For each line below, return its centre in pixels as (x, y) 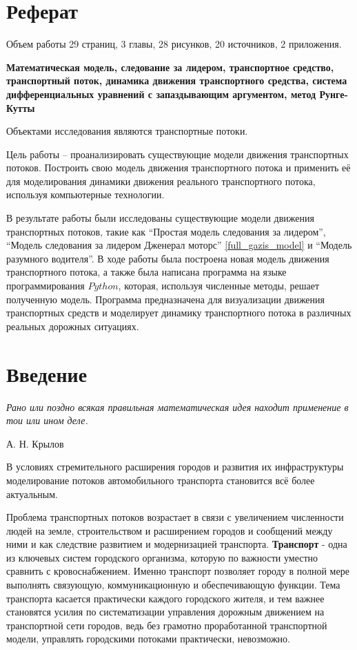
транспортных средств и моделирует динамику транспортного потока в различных (179, 313)
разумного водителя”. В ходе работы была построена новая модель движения (168, 258)
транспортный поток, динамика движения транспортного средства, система (177, 80)
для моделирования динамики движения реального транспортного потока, (161, 181)
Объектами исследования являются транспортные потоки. (127, 131)
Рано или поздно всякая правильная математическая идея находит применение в (177, 407)
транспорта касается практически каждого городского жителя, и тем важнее (165, 598)
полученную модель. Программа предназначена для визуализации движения (166, 299)
